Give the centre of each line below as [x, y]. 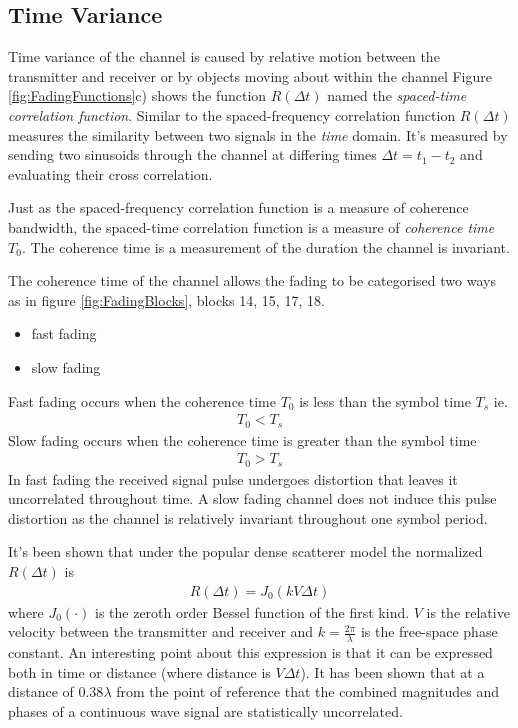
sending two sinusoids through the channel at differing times [192, 154]
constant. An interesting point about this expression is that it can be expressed [250, 652]
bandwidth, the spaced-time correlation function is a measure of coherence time [251, 226]
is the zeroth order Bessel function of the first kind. [252, 611]
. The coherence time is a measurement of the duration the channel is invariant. [265, 246]
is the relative [468, 611]
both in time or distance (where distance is [139, 671]
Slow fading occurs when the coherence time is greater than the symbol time [242, 439]
